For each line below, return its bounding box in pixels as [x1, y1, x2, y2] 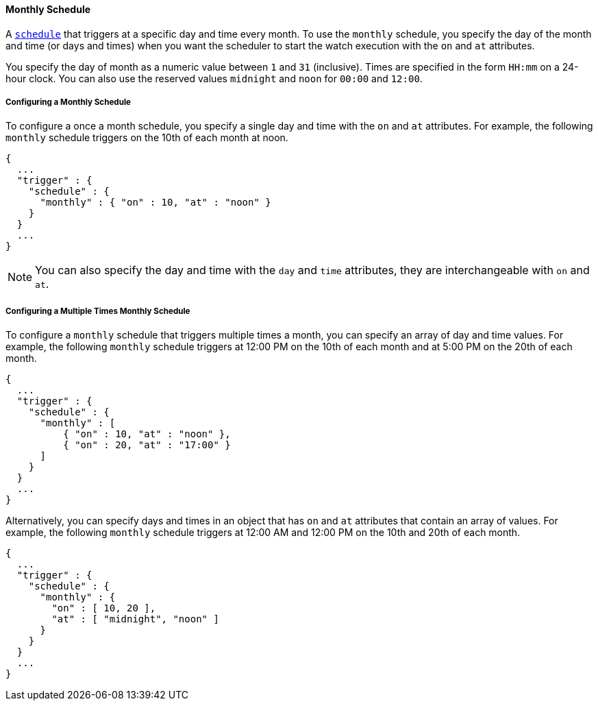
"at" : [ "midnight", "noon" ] [51, 613, 219, 625]
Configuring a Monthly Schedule [5, 97, 131, 107]
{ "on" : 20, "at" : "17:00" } [63, 439, 231, 451]
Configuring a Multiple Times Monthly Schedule [5, 306, 190, 316]
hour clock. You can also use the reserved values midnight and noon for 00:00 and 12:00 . [5, 72, 423, 84]
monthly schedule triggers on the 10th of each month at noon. [5, 132, 288, 144]
